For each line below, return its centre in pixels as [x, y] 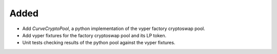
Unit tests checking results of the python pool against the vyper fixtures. [99, 43]
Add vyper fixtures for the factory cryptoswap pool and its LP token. [94, 35]
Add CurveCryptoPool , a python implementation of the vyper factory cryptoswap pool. [114, 29]
